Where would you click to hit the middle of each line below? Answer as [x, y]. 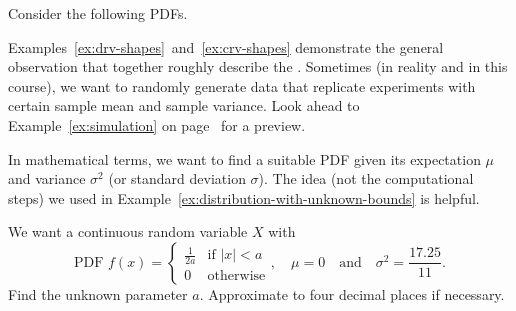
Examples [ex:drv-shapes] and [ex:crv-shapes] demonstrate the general [226, 46]
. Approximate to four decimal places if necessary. [352, 293]
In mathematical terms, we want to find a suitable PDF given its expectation [244, 158]
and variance [47, 178]
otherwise [236, 276]
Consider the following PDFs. [98, 13]
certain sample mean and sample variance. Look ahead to [184, 105]
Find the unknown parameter [98, 293]
